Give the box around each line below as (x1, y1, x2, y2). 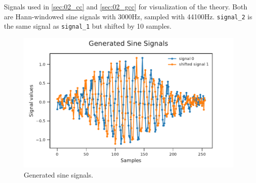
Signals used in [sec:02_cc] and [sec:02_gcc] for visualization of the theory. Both (4, 1, 248, 11)
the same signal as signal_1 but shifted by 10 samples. (4, 21, 171, 31)
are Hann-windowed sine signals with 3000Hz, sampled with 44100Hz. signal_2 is (4, 11, 253, 21)
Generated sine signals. (24, 169, 93, 180)
